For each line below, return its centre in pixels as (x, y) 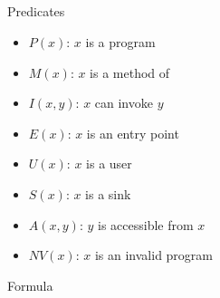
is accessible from (145, 224)
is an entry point (133, 133)
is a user (109, 163)
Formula (30, 285)
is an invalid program (154, 255)
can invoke (124, 103)
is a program (120, 41)
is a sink (108, 193)
